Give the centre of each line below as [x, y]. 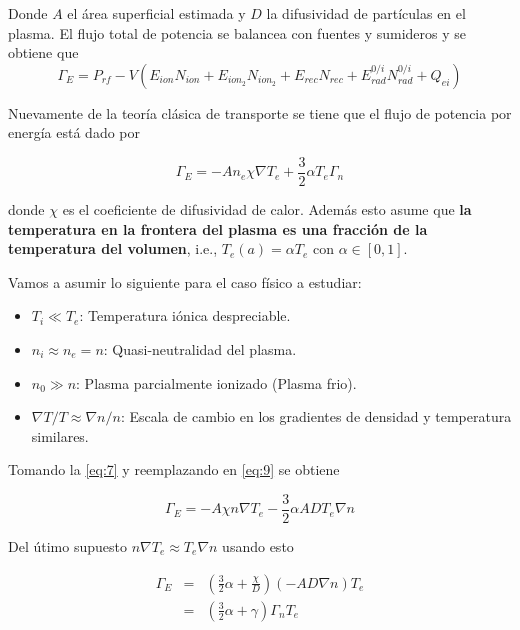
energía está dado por [74, 132]
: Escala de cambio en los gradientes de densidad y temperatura [316, 416]
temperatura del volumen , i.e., [113, 248]
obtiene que [43, 52]
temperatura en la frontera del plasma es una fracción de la [218, 228]
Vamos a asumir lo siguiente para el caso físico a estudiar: [185, 281]
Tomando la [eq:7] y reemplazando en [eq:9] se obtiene [174, 469]
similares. [60, 435]
